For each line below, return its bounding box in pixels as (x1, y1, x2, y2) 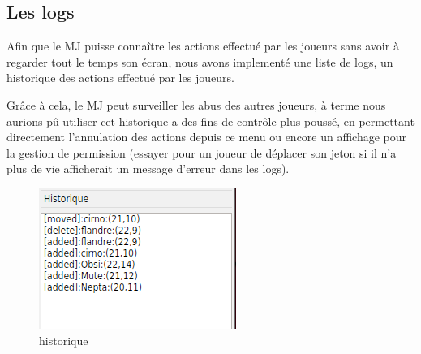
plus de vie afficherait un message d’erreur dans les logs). (6, 160, 290, 177)
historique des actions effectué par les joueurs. (6, 69, 234, 86)
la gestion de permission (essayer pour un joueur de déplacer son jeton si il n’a (6, 144, 397, 161)
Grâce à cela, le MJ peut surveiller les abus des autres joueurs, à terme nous (6, 96, 386, 113)
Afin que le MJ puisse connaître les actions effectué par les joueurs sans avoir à (6, 37, 399, 54)
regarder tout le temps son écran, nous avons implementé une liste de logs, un (6, 53, 393, 70)
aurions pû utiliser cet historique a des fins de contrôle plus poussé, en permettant (6, 112, 415, 129)
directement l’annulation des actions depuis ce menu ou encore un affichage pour (6, 128, 407, 145)
